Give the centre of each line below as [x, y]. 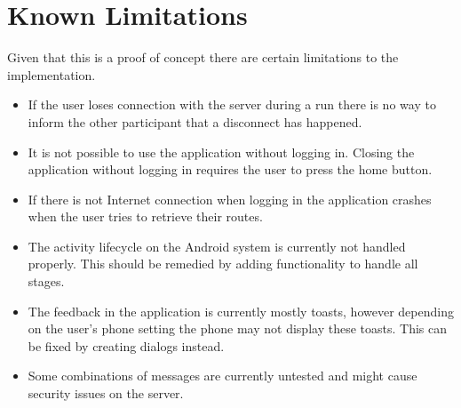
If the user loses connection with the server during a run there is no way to [232, 104]
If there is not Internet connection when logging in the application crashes [230, 199]
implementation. [52, 74]
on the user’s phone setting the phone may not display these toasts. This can [237, 328]
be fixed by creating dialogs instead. [126, 345]
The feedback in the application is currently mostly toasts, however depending [241, 311]
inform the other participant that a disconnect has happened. [195, 121]
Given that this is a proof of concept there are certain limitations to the [203, 57]
